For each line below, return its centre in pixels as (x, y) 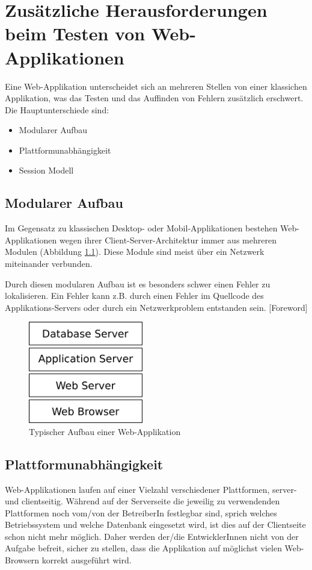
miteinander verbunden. (49, 264)
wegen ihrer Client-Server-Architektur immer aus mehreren (168, 240)
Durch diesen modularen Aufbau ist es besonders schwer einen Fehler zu (138, 283)
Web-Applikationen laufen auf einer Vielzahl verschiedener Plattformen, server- (151, 489)
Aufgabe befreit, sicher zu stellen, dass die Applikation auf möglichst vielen (143, 548)
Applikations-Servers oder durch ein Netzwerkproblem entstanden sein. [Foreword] (156, 307)
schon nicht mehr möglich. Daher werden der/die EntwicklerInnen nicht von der (152, 536)
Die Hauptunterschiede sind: (57, 109)
